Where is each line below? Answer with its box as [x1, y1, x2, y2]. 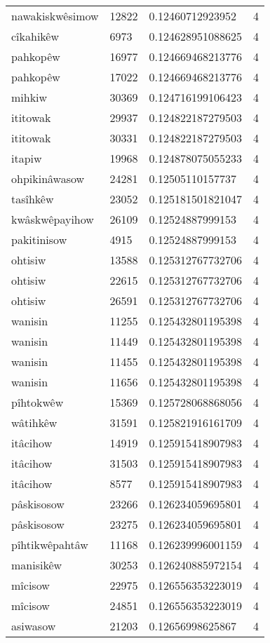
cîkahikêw [11, 28, 60, 44]
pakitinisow [11, 231, 67, 248]
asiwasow [11, 618, 56, 634]
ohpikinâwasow [11, 170, 85, 187]
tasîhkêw [11, 191, 54, 207]
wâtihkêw [11, 414, 58, 431]
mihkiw [11, 89, 48, 105]
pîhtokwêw [11, 394, 64, 410]
